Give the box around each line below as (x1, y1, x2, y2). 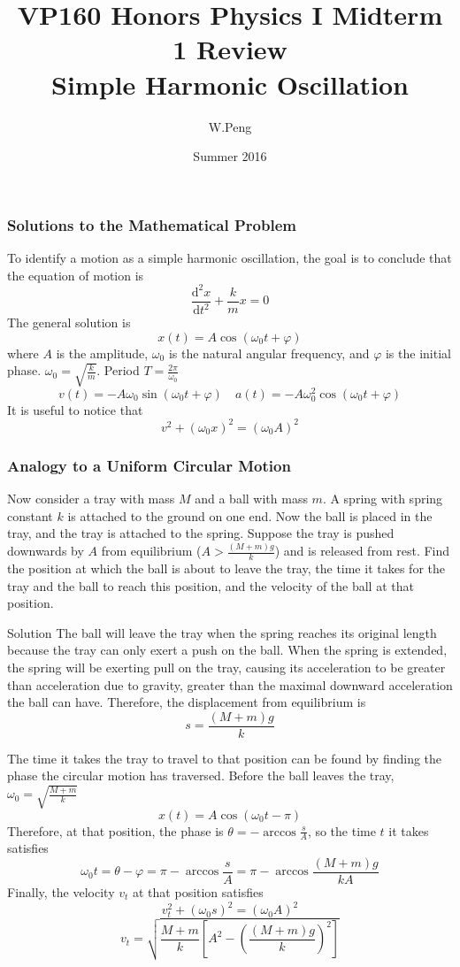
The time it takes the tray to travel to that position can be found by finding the (7, 748, 442, 767)
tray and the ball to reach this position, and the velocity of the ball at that (7, 576, 414, 595)
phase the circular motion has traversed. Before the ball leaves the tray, (7, 766, 395, 785)
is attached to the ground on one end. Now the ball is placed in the (67, 506, 433, 525)
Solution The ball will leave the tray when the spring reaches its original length (7, 623, 437, 641)
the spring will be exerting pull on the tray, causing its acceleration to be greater (7, 657, 446, 676)
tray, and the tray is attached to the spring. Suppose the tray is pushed (7, 524, 395, 542)
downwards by (7, 541, 84, 560)
